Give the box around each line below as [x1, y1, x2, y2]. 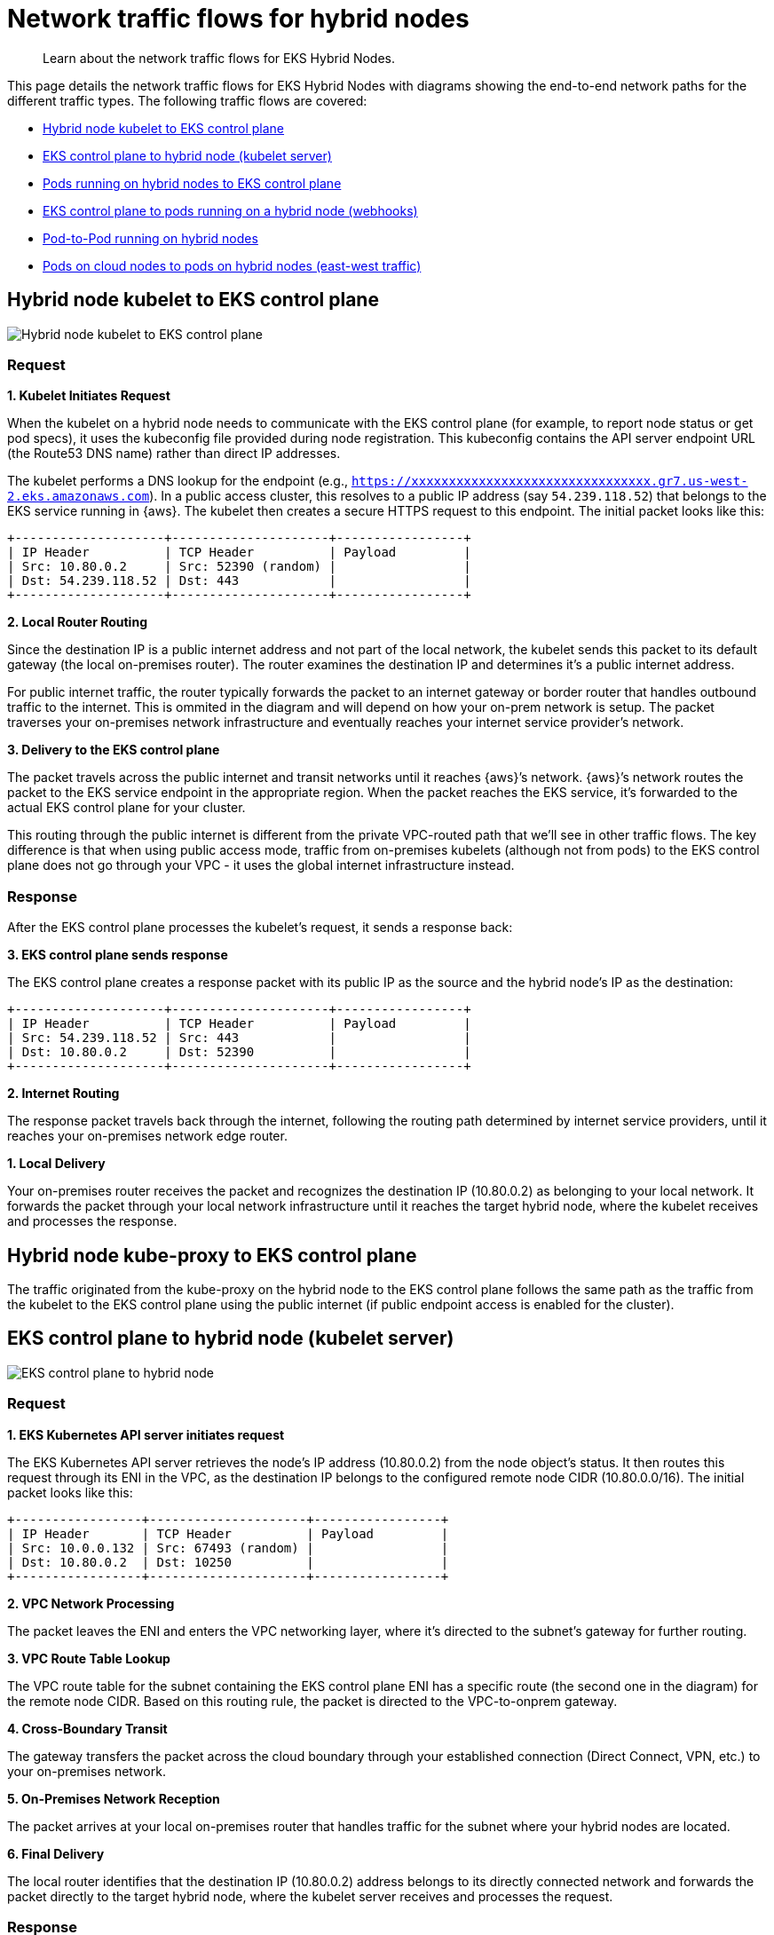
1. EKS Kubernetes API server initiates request [7, 1426, 285, 1442]
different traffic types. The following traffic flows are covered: [7, 92, 367, 108]
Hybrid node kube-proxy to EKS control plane [7, 1244, 417, 1267]
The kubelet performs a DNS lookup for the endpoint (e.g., [7, 473, 348, 489]
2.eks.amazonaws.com [7, 489, 150, 504]
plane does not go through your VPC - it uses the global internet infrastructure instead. [7, 857, 515, 873]
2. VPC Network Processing [7, 1595, 175, 1611]
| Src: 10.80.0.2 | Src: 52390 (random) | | [7, 559, 471, 574]
